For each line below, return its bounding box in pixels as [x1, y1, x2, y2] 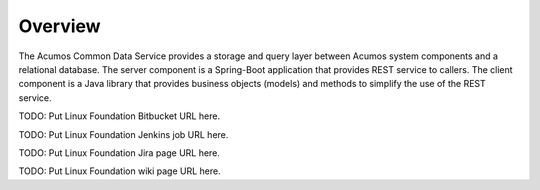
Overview [18, 15, 101, 37]
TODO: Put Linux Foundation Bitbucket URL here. [18, 110, 220, 122]
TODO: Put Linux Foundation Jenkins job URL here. [18, 128, 229, 140]
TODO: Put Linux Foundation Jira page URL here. [18, 146, 220, 159]
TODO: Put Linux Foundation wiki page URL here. [18, 165, 222, 177]
